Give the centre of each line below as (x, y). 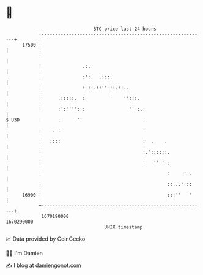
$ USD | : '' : (76, 120)
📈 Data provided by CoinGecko (46, 239)
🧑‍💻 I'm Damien (24, 253)
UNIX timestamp (124, 227)
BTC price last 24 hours (125, 29)
